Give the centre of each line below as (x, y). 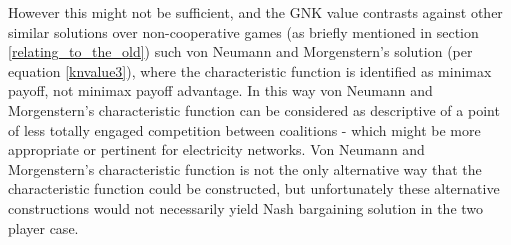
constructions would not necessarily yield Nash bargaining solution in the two (246, 207)
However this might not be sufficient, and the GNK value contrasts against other (255, 12)
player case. (43, 227)
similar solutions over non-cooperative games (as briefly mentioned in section (243, 31)
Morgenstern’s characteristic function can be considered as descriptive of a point (254, 109)
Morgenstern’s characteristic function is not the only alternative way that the (245, 168)
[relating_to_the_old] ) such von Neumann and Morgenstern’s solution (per (240, 51)
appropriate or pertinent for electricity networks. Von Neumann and (216, 149)
